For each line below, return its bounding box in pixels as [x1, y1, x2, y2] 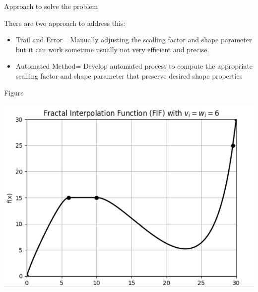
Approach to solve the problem [4, 1, 98, 11]
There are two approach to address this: [4, 17, 126, 28]
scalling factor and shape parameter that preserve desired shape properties [15, 70, 243, 81]
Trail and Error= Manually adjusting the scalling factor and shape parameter [15, 34, 252, 45]
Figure [4, 87, 24, 97]
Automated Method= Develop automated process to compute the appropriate [15, 61, 253, 71]
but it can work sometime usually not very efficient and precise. [15, 44, 209, 54]
